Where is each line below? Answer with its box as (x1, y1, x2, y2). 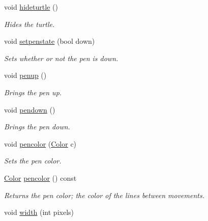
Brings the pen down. (4, 121, 70, 132)
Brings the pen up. (4, 87, 62, 97)
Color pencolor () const (4, 172, 77, 183)
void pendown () (4, 104, 55, 115)
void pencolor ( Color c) (4, 138, 77, 149)
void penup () (4, 70, 47, 80)
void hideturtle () (4, 2, 58, 12)
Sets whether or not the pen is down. (4, 52, 118, 63)
